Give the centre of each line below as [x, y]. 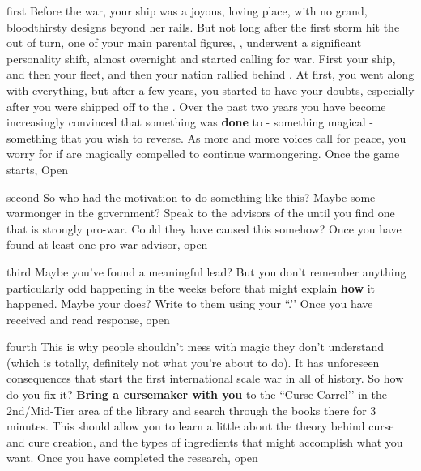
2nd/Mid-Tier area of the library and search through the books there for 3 [191, 410]
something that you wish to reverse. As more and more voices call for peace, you [206, 137]
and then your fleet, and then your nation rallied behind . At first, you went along [210, 74]
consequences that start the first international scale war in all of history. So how [205, 378]
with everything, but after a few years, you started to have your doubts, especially [210, 90]
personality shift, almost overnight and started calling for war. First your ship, [201, 58]
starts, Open [38, 169]
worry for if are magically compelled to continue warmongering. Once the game [203, 154]
